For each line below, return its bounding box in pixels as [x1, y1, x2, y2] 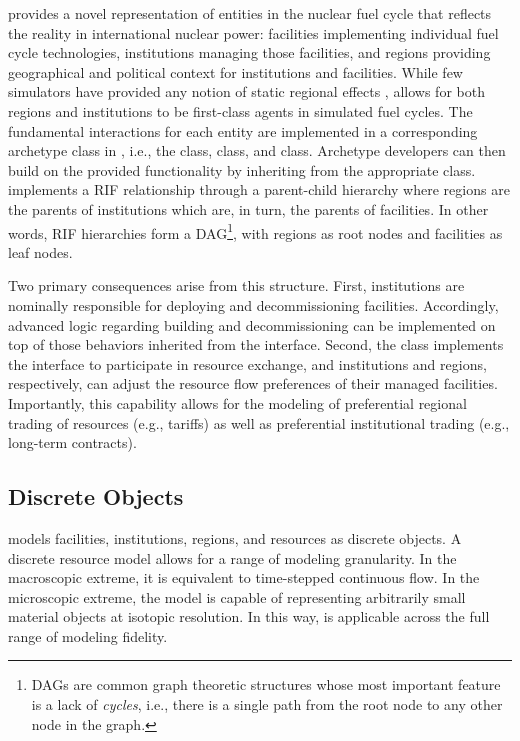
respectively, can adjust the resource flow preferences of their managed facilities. [8, 373, 498, 394]
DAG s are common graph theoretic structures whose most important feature [31, 674, 501, 695]
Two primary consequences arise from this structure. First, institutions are [8, 275, 465, 296]
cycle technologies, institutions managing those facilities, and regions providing [8, 42, 491, 63]
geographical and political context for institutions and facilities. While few [8, 61, 463, 82]
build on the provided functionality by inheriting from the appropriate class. [8, 159, 476, 180]
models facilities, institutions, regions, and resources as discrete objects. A [8, 527, 462, 548]
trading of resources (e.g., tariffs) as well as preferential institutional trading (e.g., [8, 412, 510, 433]
